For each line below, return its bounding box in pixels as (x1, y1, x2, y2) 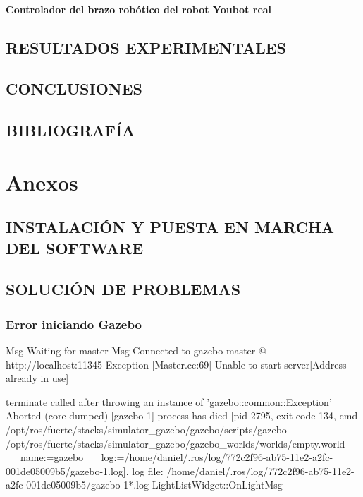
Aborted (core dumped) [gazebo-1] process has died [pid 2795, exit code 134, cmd (6, 408, 358, 423)
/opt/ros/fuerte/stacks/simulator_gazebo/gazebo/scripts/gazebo (6, 422, 287, 437)
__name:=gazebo (6, 450, 84, 465)
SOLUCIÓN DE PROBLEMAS (6, 278, 241, 300)
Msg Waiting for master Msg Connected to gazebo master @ (6, 343, 266, 358)
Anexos (6, 167, 78, 196)
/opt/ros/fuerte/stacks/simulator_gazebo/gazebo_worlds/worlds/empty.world (6, 436, 345, 450)
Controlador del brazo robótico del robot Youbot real (6, 1, 272, 16)
